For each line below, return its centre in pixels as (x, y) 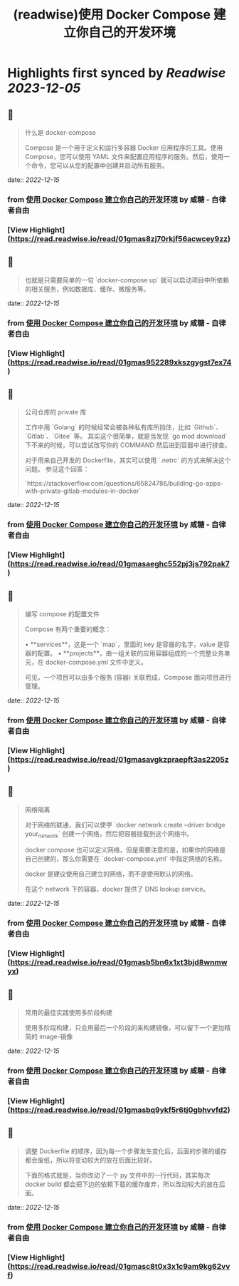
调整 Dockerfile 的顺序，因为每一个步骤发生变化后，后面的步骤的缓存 (126, 1151)
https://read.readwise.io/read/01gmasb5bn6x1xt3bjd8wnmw (119, 962)
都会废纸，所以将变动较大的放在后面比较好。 (90, 1160)
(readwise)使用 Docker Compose (112, 15)
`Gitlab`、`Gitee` (48, 437)
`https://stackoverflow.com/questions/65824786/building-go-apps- (124, 484)
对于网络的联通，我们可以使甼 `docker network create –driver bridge (125, 825)
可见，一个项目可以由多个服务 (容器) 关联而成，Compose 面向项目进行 (128, 677)
